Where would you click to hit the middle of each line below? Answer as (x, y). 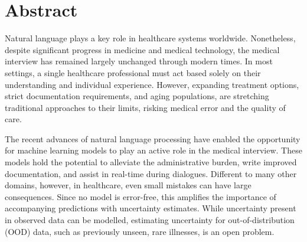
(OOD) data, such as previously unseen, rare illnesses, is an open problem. (140, 231)
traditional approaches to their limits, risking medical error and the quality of (145, 107)
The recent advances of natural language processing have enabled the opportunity (153, 138)
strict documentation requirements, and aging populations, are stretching (137, 96)
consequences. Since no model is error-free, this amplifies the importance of (141, 196)
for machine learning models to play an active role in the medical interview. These (153, 150)
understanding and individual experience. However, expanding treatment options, (152, 84)
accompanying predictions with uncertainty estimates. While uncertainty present (151, 208)
